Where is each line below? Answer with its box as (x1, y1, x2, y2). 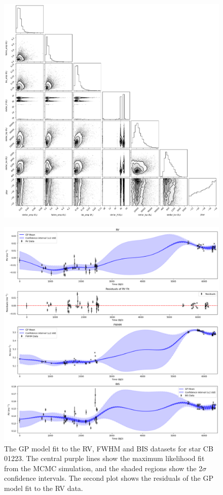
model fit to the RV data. (4, 483, 83, 493)
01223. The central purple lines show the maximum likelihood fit (4, 453, 205, 464)
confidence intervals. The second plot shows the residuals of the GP (4, 473, 214, 483)
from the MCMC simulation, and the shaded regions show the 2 (4, 463, 203, 473)
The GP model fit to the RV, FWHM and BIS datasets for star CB (4, 443, 213, 453)
